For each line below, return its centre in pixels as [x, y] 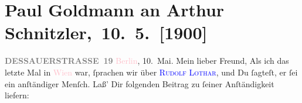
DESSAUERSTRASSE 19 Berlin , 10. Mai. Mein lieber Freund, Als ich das [147, 61]
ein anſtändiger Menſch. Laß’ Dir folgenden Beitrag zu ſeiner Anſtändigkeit [140, 83]
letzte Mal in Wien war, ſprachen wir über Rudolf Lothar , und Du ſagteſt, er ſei [151, 72]
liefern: [17, 95]
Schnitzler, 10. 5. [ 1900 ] [106, 32]
